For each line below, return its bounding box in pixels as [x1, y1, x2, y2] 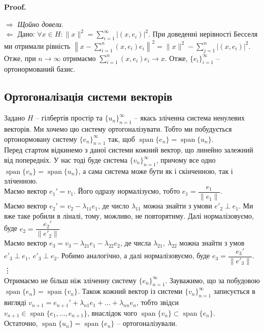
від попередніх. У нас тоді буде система [4, 155, 127, 165]
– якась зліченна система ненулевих [134, 112, 245, 123]
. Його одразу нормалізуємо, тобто [73, 186, 180, 196]
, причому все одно [156, 155, 216, 165]
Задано [4, 112, 25, 123]
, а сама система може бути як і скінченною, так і [78, 165, 233, 176]
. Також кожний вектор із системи [78, 286, 183, 296]
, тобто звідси [136, 297, 179, 308]
